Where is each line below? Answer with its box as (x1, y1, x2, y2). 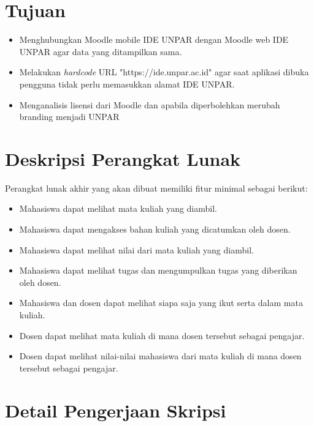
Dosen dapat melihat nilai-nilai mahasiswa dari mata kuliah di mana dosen (19, 349, 302, 362)
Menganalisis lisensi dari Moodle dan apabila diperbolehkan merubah (19, 98, 280, 111)
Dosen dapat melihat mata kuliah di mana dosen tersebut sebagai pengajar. (19, 329, 305, 342)
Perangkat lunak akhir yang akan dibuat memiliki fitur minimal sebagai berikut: (5, 181, 308, 194)
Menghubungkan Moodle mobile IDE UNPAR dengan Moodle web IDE (19, 33, 289, 46)
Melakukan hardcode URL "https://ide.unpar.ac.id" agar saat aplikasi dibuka (19, 65, 309, 78)
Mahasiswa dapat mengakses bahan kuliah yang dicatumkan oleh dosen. (19, 223, 291, 235)
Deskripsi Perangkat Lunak (5, 146, 241, 171)
